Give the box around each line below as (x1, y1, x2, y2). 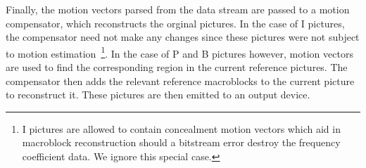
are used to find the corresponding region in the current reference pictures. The (6, 60, 348, 75)
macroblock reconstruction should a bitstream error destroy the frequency (22, 135, 341, 150)
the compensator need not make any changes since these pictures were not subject (6, 30, 360, 44)
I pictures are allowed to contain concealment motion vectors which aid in (22, 121, 341, 136)
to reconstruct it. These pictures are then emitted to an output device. (6, 87, 310, 102)
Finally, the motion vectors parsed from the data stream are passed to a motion (6, 2, 350, 16)
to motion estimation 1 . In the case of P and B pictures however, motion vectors (6, 44, 353, 60)
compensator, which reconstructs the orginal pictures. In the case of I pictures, (6, 15, 345, 30)
